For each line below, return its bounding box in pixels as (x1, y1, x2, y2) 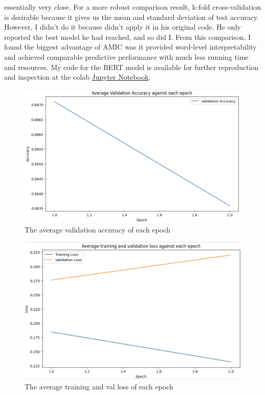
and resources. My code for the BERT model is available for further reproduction (4, 61, 259, 72)
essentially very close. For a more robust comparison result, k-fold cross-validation (4, 2, 261, 12)
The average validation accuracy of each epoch (25, 224, 170, 235)
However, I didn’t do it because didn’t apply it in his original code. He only (4, 21, 241, 32)
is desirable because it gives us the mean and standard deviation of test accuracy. (4, 11, 259, 22)
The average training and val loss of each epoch (25, 381, 173, 391)
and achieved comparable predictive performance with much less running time (4, 51, 249, 62)
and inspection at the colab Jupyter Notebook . (4, 72, 151, 82)
